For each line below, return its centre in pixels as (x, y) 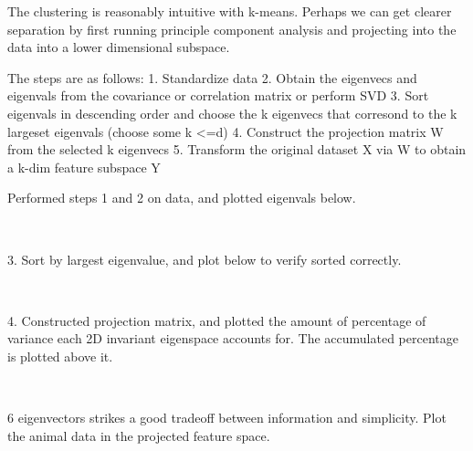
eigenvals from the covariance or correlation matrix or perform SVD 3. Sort (218, 95)
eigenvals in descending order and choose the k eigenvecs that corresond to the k (232, 113)
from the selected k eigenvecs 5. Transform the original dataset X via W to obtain (237, 149)
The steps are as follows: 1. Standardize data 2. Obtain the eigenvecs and (212, 77)
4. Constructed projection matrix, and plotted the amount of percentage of (217, 320)
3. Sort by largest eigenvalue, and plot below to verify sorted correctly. (205, 259)
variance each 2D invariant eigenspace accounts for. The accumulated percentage (233, 338)
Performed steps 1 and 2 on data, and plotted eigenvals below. (182, 198)
